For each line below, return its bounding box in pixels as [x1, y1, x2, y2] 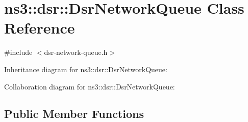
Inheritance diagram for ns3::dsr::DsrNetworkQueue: [4, 64, 167, 74]
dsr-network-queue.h [44, 47, 108, 57]
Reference [4, 17, 75, 38]
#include [4, 47, 33, 57]
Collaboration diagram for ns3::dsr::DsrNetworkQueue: [4, 81, 175, 91]
